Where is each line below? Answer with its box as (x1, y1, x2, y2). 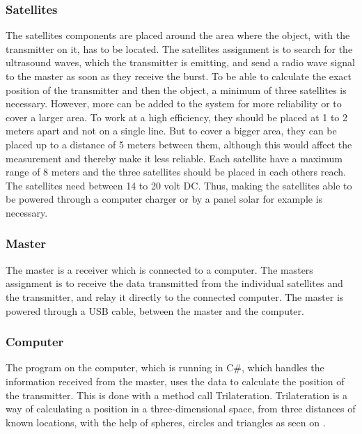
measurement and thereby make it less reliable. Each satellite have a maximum (6, 150, 343, 165)
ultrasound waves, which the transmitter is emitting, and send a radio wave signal (6, 55, 355, 70)
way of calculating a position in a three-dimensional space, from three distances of (6, 401, 356, 416)
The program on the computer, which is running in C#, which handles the (6, 360, 324, 375)
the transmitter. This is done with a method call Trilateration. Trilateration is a (6, 387, 347, 402)
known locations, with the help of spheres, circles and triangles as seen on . (6, 414, 326, 429)
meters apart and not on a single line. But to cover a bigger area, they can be (6, 123, 337, 138)
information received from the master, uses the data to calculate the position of (6, 373, 345, 388)
